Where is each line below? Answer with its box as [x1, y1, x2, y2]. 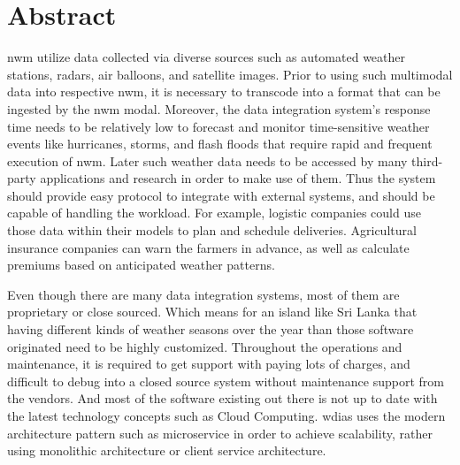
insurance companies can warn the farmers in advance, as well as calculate [7, 238, 410, 256]
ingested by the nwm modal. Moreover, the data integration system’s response [7, 99, 431, 118]
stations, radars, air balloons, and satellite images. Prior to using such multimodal [7, 65, 453, 83]
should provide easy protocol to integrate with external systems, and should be [7, 186, 435, 204]
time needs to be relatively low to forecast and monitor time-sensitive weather [7, 117, 430, 135]
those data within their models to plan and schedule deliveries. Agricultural [7, 221, 417, 240]
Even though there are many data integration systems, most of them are [7, 285, 400, 303]
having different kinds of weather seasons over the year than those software [7, 320, 414, 339]
